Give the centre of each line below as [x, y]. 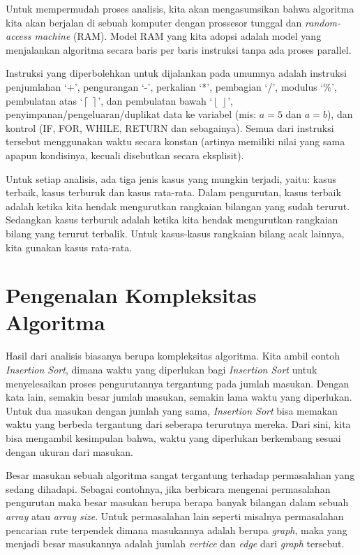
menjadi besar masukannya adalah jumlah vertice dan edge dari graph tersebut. [175, 543]
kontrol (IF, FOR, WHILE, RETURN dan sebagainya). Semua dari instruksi [170, 127]
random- [323, 22]
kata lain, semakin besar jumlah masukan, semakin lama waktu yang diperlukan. [179, 397]
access [18, 36]
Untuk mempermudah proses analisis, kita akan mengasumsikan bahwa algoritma [180, 8]
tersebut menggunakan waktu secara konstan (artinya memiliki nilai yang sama [175, 141]
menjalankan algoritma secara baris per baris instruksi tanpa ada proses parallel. [179, 49]
